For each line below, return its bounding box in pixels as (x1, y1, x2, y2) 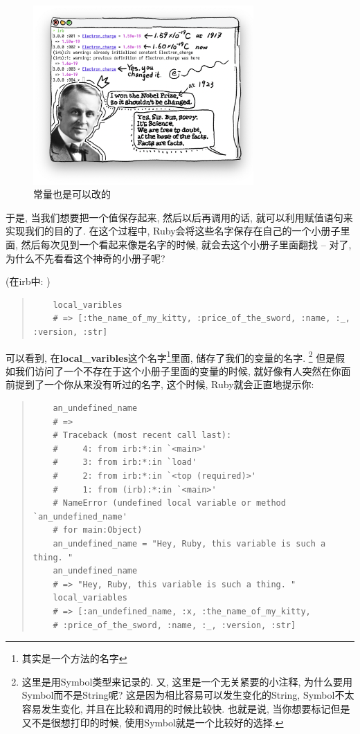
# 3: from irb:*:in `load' (53, 457, 197, 468)
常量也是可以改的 (33, 187, 111, 201)
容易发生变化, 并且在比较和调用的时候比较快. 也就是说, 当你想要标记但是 (21, 701, 350, 715)
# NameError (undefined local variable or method (53, 498, 286, 508)
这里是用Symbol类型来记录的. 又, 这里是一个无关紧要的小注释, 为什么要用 (21, 674, 352, 688)
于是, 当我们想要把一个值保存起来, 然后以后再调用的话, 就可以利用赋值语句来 (6, 210, 353, 224)
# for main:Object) (53, 525, 143, 535)
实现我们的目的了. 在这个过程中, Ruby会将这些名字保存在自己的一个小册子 (6, 223, 341, 238)
